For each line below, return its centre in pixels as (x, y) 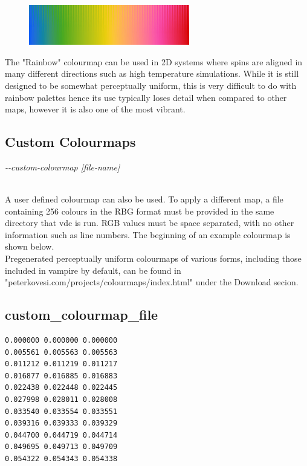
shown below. (30, 246)
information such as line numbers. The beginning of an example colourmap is (148, 234)
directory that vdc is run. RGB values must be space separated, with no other (150, 223)
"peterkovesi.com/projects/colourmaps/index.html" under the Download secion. (152, 282)
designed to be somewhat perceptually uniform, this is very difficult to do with (151, 85)
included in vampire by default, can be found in (93, 270)
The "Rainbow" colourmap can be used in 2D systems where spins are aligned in (154, 61)
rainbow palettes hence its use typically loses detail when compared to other (146, 97)
